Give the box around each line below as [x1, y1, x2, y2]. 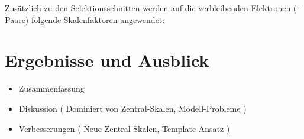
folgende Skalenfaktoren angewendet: [31, 13, 165, 25]
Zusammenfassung [18, 82, 85, 95]
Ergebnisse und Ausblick [5, 48, 209, 72]
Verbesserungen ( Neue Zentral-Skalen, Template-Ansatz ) [18, 122, 230, 134]
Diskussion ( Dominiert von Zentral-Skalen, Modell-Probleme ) [18, 102, 247, 114]
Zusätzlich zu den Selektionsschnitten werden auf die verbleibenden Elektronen [5, 2, 291, 14]
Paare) [5, 13, 29, 25]
